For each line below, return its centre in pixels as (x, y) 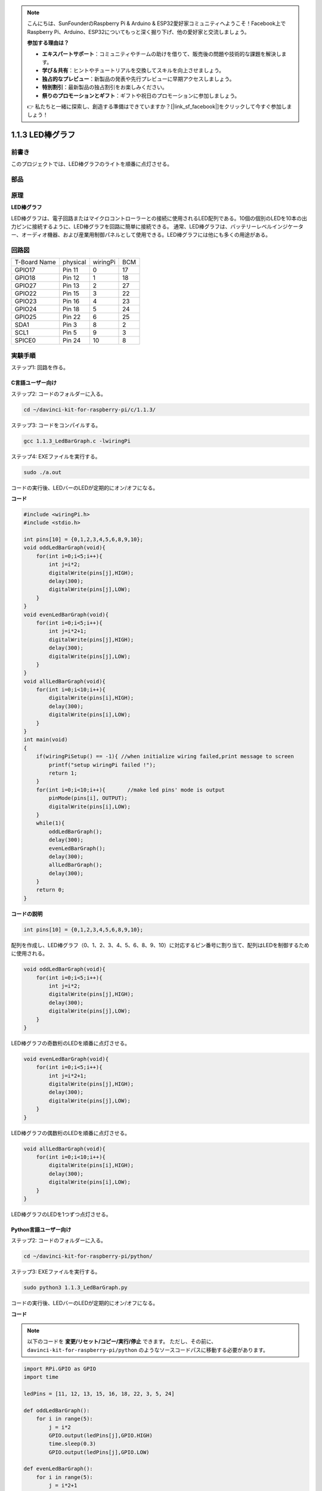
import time (41, 1377)
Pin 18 (71, 309)
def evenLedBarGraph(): (58, 1469)
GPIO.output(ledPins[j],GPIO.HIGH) (101, 1435)
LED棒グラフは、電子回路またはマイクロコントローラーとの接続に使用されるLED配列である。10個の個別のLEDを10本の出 (159, 218)
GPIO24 (26, 309)
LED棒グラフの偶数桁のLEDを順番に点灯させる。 (71, 1133)
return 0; (50, 890)
